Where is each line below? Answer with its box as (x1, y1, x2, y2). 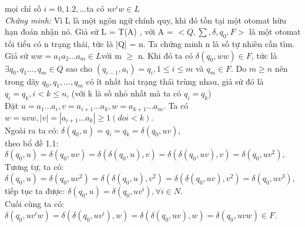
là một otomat (249, 25, 301, 38)
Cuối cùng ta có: (5, 197, 65, 209)
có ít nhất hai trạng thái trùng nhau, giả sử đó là (86, 75, 264, 87)
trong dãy (5, 75, 40, 87)
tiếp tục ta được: (5, 184, 65, 196)
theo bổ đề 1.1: (5, 136, 59, 149)
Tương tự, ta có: (5, 161, 64, 173)
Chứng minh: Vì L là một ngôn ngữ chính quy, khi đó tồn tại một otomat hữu (5, 14, 287, 26)
